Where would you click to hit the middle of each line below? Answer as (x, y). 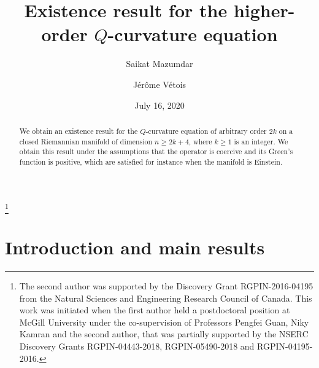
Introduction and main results (135, 247)
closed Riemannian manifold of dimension (86, 141)
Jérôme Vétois (159, 84)
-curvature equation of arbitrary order (206, 131)
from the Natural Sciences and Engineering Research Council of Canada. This (166, 298)
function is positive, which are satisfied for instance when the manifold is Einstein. (151, 161)
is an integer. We (261, 141)
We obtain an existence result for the (79, 131)
